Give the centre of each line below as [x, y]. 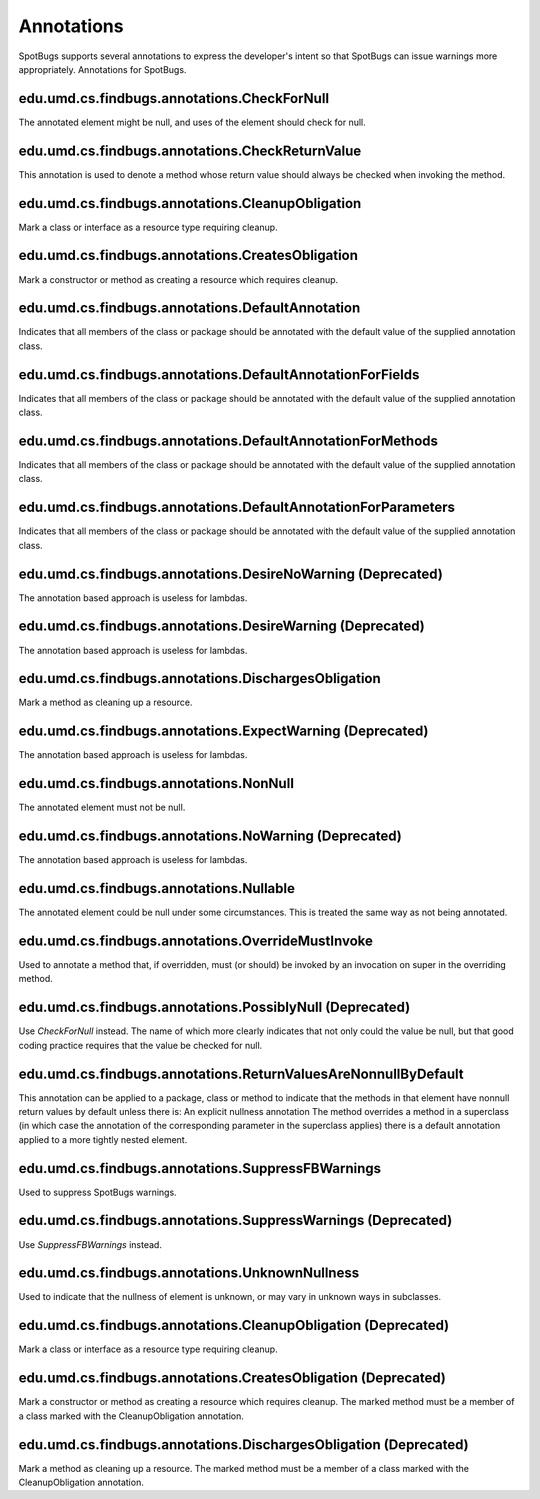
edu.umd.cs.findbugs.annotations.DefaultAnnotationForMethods [228, 440]
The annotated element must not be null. [102, 807]
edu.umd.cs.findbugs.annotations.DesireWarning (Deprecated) [221, 626]
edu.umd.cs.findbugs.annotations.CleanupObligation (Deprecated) [234, 1325]
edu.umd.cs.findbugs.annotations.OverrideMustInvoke [196, 940]
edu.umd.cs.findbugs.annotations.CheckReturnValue [190, 150]
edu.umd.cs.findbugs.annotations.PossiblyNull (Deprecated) [214, 1007]
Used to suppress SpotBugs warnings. [97, 1192]
